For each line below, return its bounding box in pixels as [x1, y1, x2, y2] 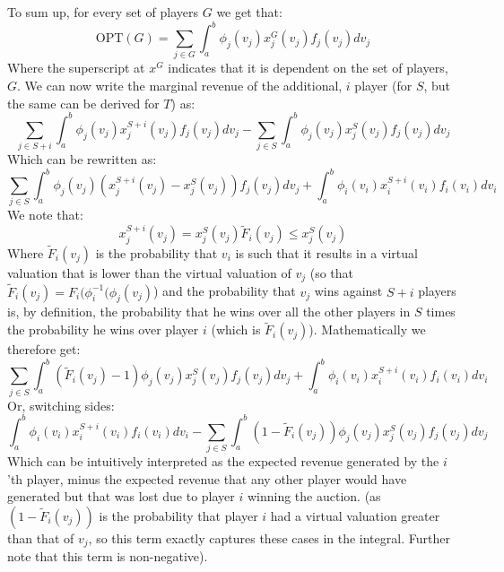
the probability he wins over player [7, 320, 199, 339]
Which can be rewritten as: [7, 150, 157, 169]
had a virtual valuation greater [270, 506, 440, 524]
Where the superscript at [7, 58, 145, 77]
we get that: [216, 3, 282, 21]
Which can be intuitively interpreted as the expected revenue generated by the [7, 452, 439, 471]
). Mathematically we [308, 320, 426, 339]
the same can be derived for [7, 93, 160, 112]
